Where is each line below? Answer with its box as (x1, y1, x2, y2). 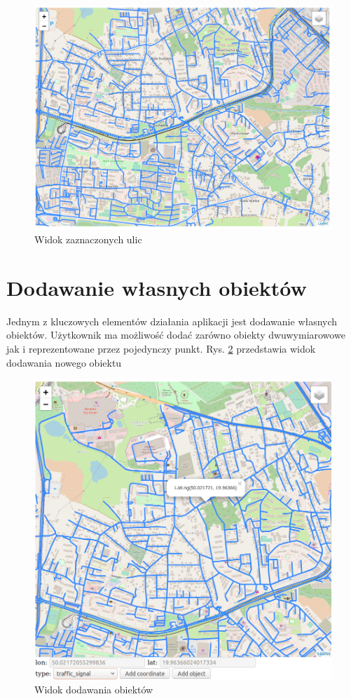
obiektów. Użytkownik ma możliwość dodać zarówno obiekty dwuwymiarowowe (6, 327, 345, 342)
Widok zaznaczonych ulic (34, 232, 142, 247)
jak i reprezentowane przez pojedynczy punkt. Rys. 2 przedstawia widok (6, 341, 316, 356)
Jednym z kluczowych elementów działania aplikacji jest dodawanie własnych (6, 313, 338, 328)
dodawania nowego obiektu (6, 355, 122, 369)
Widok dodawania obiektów (34, 682, 153, 697)
